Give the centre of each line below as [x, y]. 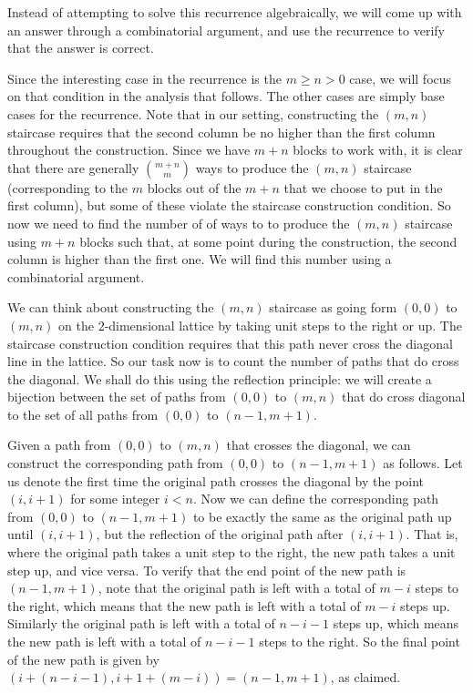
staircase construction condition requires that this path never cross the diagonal [230, 343]
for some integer [115, 499]
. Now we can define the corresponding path [316, 499]
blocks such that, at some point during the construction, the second [268, 241]
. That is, [432, 534]
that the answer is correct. [81, 48]
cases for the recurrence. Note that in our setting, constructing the [193, 113]
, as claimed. [365, 677]
